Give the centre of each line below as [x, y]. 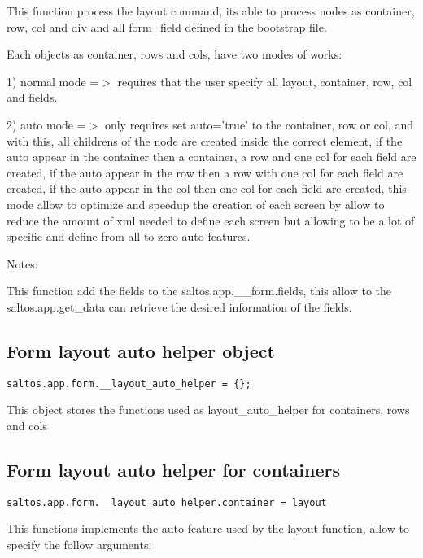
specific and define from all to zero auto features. [129, 236]
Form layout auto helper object [141, 350]
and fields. [32, 97]
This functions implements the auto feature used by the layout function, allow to [208, 528]
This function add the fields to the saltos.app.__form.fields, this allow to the [199, 291]
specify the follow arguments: [79, 544]
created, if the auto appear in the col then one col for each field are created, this [207, 188]
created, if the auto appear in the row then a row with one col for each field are [205, 172]
